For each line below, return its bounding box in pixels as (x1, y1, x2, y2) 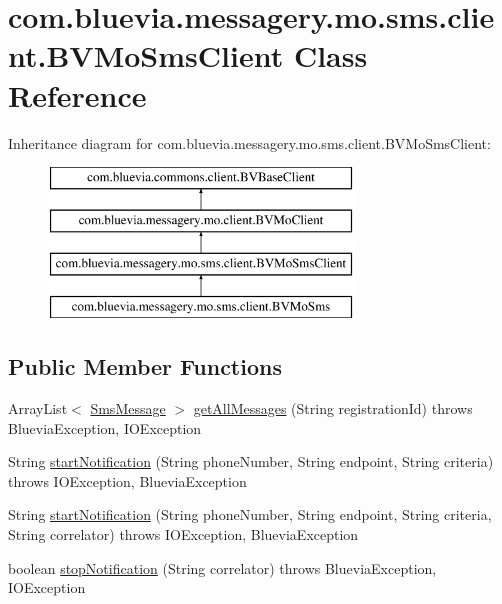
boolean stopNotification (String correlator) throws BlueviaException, (8, 557, 437, 578)
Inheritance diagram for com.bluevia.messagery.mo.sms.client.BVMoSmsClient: (8, 132, 491, 153)
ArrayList (8, 398, 68, 419)
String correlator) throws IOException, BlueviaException (8, 524, 359, 545)
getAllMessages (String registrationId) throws (193, 398, 473, 419)
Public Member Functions (8, 351, 282, 382)
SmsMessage (90, 398, 166, 419)
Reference (8, 74, 147, 115)
